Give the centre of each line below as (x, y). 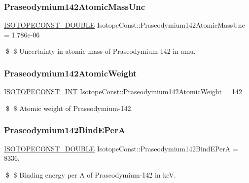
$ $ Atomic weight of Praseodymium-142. (69, 108)
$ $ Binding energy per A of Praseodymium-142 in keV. (91, 174)
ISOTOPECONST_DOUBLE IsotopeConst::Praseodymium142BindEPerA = (121, 148)
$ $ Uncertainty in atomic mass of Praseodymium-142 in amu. (101, 51)
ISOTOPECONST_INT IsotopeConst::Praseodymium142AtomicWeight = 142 (123, 91)
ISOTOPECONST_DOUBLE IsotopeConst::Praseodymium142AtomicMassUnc (124, 25)
